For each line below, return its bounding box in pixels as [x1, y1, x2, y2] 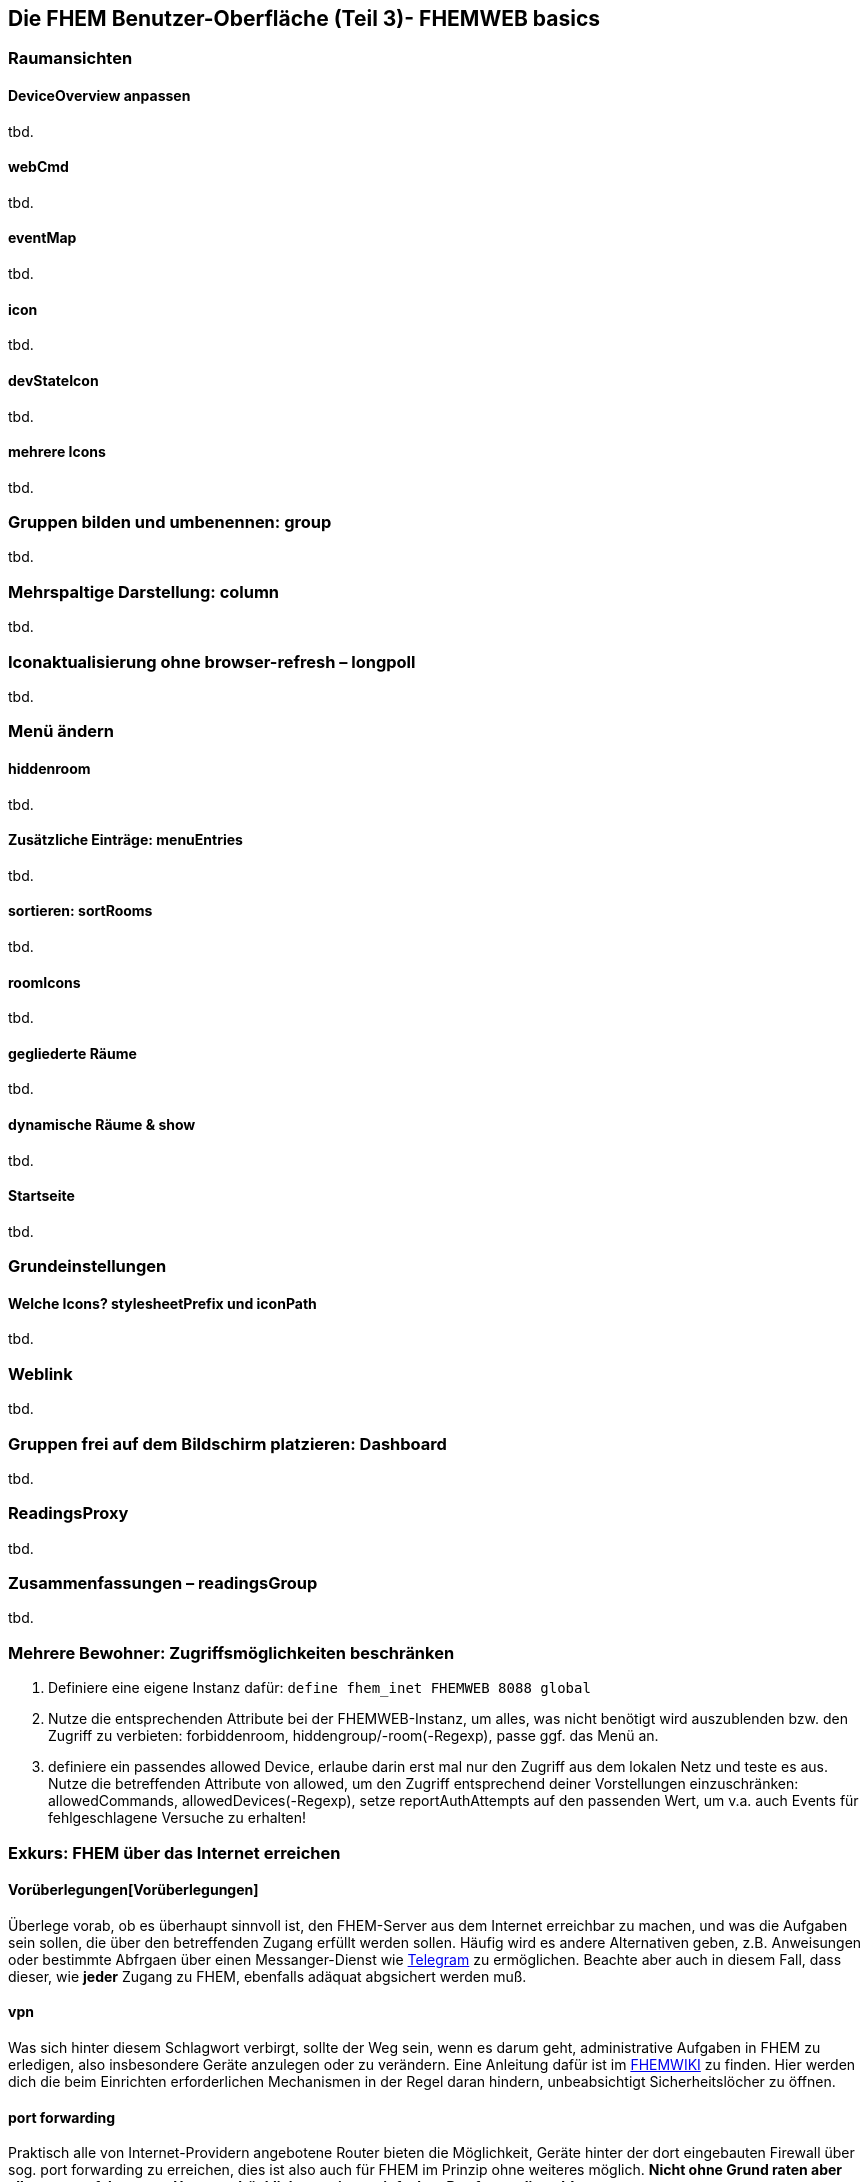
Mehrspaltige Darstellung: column [8, 581, 280, 602]
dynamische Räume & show [8, 1116, 196, 1134]
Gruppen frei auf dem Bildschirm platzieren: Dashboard [8, 1433, 447, 1454]
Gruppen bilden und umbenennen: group [8, 512, 332, 533]
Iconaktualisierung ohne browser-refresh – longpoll [8, 651, 416, 672]
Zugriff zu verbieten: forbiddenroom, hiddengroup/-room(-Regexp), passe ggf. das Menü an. [48, 1727, 659, 1745]
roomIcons [8, 973, 81, 991]
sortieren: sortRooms [8, 902, 153, 920]
